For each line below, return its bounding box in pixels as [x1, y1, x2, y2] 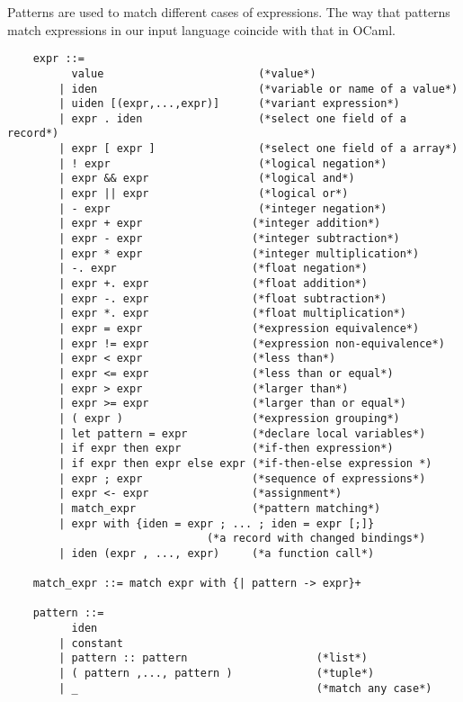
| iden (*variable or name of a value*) [58, 82, 459, 95]
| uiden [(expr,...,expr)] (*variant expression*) [58, 97, 400, 111]
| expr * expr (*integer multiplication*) [58, 247, 420, 260]
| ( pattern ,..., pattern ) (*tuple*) [58, 667, 375, 680]
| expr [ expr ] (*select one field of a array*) [58, 142, 459, 156]
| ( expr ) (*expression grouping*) [58, 411, 400, 425]
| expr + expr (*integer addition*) [58, 217, 381, 230]
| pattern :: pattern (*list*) [58, 652, 368, 665]
